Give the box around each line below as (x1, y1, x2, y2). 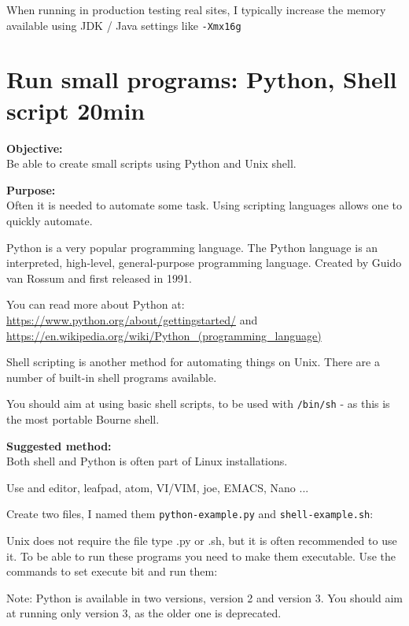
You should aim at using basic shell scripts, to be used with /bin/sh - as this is (6, 395, 390, 412)
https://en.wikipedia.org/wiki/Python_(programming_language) (6, 327, 322, 343)
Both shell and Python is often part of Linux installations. (6, 453, 288, 469)
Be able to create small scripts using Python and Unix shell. (6, 155, 297, 172)
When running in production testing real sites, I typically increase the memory (6, 2, 386, 17)
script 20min (6, 94, 146, 126)
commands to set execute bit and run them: (6, 563, 218, 580)
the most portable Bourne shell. (6, 410, 160, 427)
